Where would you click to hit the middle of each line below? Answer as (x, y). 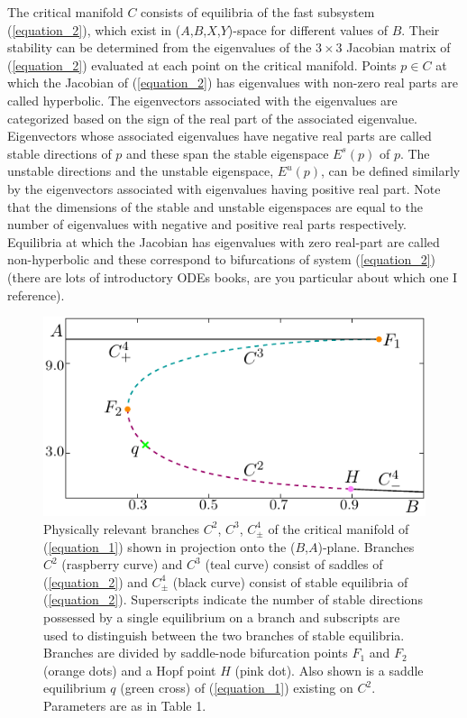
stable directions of (60, 153)
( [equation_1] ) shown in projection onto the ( (169, 546)
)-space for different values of (307, 29)
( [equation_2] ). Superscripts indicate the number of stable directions (233, 599)
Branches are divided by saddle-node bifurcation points (196, 653)
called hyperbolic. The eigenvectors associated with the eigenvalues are (202, 100)
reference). (36, 295)
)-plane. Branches (366, 546)
